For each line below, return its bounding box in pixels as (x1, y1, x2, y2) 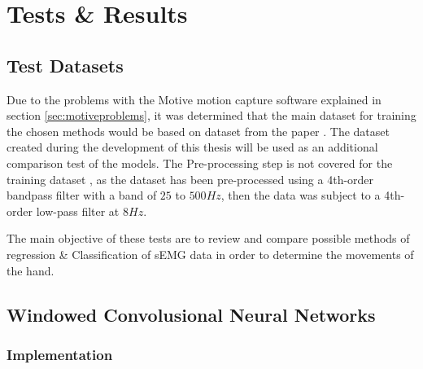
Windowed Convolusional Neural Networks (7, 301, 376, 327)
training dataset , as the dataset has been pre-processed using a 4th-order (7, 170, 374, 187)
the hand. (7, 261, 55, 279)
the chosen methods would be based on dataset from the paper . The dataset (7, 122, 390, 139)
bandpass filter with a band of (7, 187, 157, 204)
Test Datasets (7, 52, 124, 77)
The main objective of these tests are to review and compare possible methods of (7, 230, 410, 247)
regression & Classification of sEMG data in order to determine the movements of (7, 245, 414, 262)
